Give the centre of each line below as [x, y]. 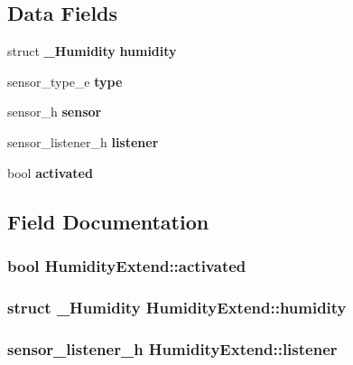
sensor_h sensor [55, 112]
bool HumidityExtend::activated [127, 265]
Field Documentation [108, 221]
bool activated [50, 172]
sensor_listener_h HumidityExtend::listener [172, 348]
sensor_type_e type [65, 81]
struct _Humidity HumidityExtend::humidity [177, 307]
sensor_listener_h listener [83, 141]
